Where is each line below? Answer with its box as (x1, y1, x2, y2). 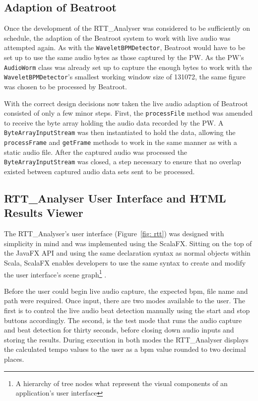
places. (4, 353, 24, 364)
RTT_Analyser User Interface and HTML (4, 190, 226, 205)
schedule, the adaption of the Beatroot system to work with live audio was (4, 32, 231, 43)
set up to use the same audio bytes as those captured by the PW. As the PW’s (4, 52, 244, 63)
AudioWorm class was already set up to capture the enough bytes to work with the (4, 62, 252, 72)
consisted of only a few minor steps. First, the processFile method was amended (4, 108, 253, 118)
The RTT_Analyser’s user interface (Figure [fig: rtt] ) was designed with (4, 228, 224, 239)
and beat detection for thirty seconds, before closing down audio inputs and (4, 325, 234, 335)
